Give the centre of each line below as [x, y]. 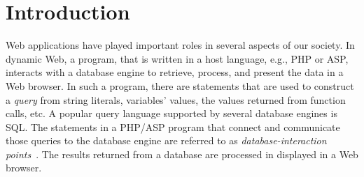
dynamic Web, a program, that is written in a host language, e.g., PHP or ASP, [177, 58]
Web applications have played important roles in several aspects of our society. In [180, 45]
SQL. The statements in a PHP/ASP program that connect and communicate [173, 126]
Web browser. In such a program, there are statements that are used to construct [180, 85]
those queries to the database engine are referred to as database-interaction [166, 140]
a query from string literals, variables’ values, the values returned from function [176, 99]
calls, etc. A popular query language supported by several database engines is [171, 113]
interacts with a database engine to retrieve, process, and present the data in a [175, 72]
